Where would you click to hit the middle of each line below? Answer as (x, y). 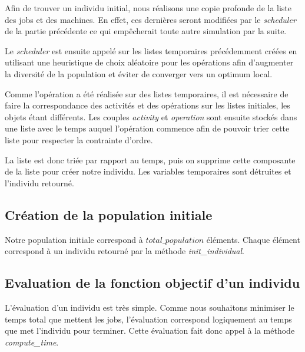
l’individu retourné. (39, 182)
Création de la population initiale (109, 214)
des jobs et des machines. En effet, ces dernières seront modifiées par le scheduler (150, 19)
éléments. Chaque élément (253, 239)
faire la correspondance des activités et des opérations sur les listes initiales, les (147, 105)
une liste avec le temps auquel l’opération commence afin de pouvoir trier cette (147, 128)
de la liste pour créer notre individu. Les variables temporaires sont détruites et (148, 171)
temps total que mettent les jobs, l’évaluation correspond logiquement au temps (148, 319)
